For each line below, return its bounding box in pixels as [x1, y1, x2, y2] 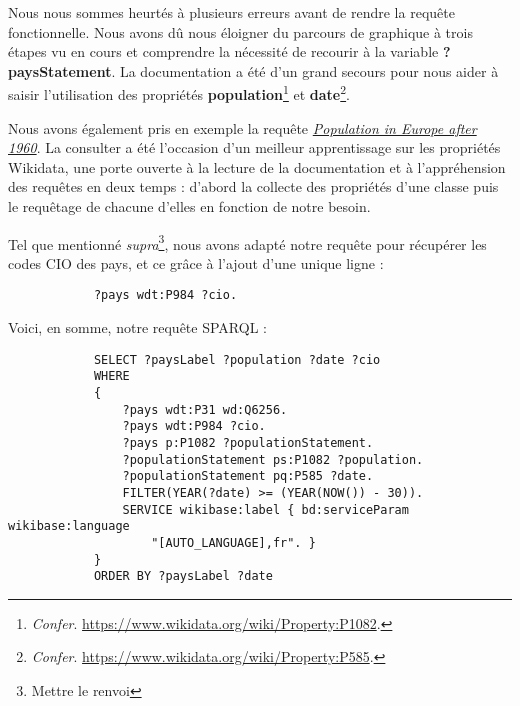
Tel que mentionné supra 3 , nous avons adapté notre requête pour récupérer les [8, 230, 487, 254]
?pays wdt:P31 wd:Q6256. [122, 402, 288, 417]
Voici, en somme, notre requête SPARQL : [8, 317, 267, 338]
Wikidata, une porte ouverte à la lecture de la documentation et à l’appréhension [8, 156, 506, 177]
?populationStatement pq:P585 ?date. [122, 469, 374, 484]
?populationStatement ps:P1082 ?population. [122, 452, 424, 467]
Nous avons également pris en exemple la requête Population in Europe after [8, 117, 477, 138]
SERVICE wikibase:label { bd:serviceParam [122, 502, 409, 517]
